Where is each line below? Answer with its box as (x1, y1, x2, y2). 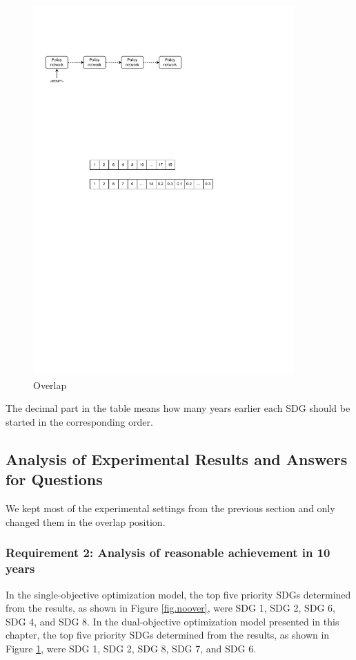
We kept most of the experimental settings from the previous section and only (6, 501, 335, 516)
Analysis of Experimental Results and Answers (6, 449, 348, 470)
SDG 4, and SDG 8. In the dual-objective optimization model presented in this (6, 614, 339, 628)
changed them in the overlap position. (6, 514, 166, 529)
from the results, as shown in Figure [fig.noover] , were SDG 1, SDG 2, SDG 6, (6, 601, 335, 615)
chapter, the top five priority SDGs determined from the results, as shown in (6, 628, 330, 642)
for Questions (6, 469, 103, 490)
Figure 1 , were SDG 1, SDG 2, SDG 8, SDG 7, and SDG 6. (6, 641, 257, 655)
